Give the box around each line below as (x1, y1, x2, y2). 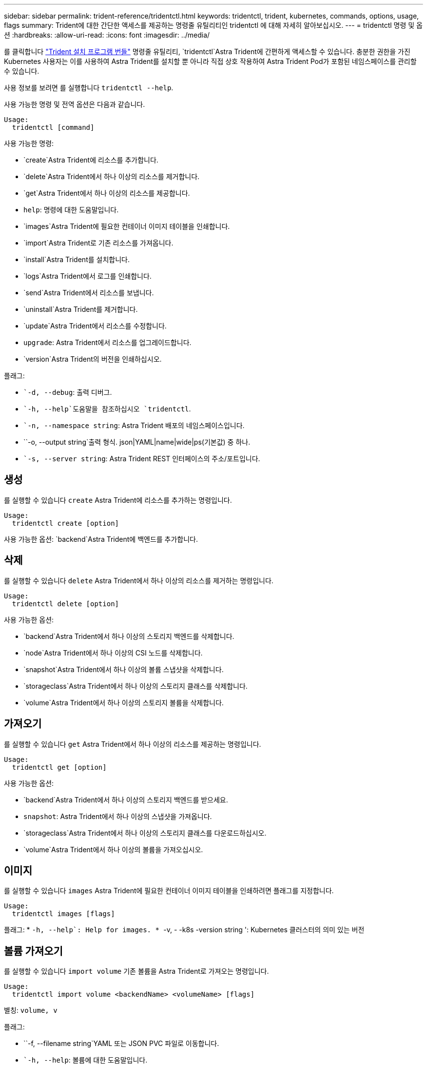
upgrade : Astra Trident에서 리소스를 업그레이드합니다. (23, 338, 192, 347)
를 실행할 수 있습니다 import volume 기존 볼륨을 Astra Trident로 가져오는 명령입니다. (4, 967, 269, 976)
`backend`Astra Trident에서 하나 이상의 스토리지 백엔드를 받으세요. (23, 795, 228, 804)
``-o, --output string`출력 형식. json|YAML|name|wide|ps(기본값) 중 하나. (23, 438, 251, 446)
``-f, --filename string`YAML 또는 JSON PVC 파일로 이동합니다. (23, 1039, 219, 1048)
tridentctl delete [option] (12, 599, 119, 608)
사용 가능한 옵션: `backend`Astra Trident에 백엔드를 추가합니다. (4, 534, 198, 543)
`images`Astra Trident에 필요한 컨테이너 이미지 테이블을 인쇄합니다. (23, 222, 230, 230)
